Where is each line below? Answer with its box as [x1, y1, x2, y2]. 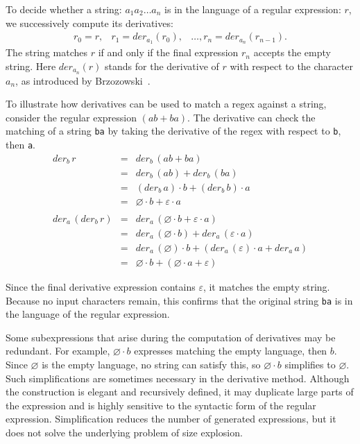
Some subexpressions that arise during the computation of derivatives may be [6, 330, 336, 344]
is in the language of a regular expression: [164, 2, 341, 16]
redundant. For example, [6, 343, 110, 358]
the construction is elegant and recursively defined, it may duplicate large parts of [6, 384, 354, 399]
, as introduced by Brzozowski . [15, 73, 151, 87]
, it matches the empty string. [203, 279, 330, 293]
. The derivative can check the [187, 110, 316, 124]
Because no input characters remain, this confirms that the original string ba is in [6, 293, 353, 307]
